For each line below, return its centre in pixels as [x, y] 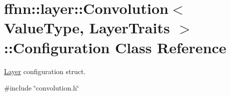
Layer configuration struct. [45, 71]
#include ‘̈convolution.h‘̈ [41, 88]
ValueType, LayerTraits [87, 28]
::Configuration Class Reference [115, 47]
